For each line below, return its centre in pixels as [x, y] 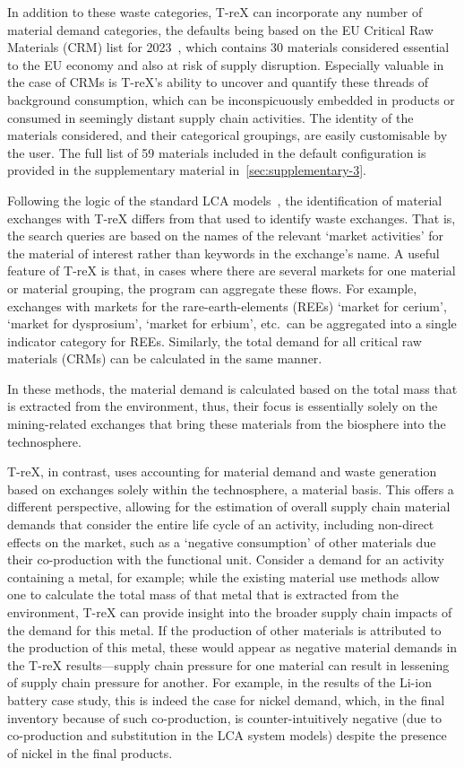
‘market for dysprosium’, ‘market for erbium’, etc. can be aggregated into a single [232, 323]
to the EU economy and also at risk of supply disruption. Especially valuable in [226, 64]
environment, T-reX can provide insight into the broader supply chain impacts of [230, 612]
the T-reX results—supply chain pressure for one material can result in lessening [228, 664]
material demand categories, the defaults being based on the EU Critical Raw [220, 29]
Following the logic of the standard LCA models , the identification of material [225, 200]
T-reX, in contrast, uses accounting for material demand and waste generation [222, 471]
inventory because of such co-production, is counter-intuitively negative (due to [224, 717]
